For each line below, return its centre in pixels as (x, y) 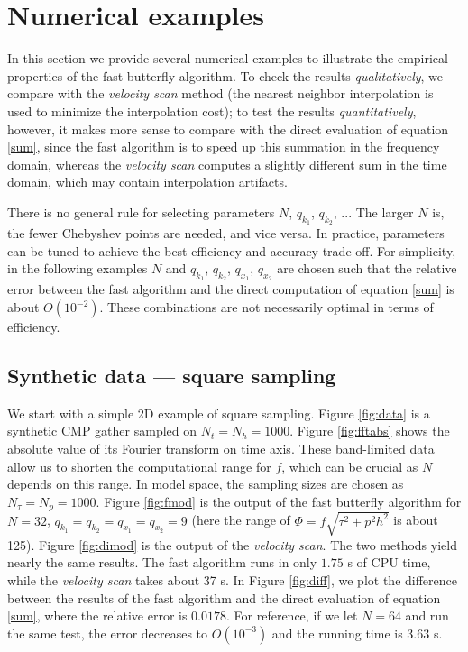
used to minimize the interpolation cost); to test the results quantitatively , (212, 110)
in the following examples (78, 268)
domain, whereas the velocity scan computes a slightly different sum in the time (227, 164)
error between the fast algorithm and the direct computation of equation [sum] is (231, 289)
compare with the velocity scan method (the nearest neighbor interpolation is (220, 93)
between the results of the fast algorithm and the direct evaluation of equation (224, 597)
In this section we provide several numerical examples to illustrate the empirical (228, 58)
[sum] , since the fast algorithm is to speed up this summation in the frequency (224, 147)
